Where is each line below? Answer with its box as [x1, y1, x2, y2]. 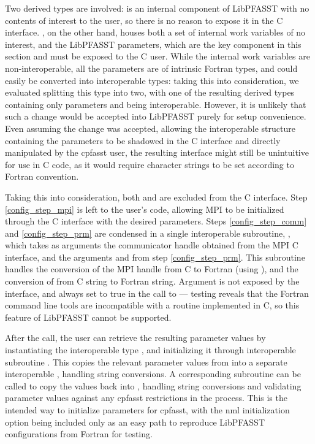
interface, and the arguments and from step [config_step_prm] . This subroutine [5, 250, 305, 263]
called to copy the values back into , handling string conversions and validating [5, 379, 302, 392]
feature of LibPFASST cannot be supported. [5, 310, 172, 323]
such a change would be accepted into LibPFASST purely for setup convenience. [5, 110, 306, 123]
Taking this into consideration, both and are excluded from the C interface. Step [5, 190, 308, 203]
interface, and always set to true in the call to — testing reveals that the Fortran [5, 286, 309, 299]
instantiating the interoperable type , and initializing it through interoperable [5, 343, 296, 356]
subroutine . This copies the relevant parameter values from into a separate [5, 355, 287, 368]
